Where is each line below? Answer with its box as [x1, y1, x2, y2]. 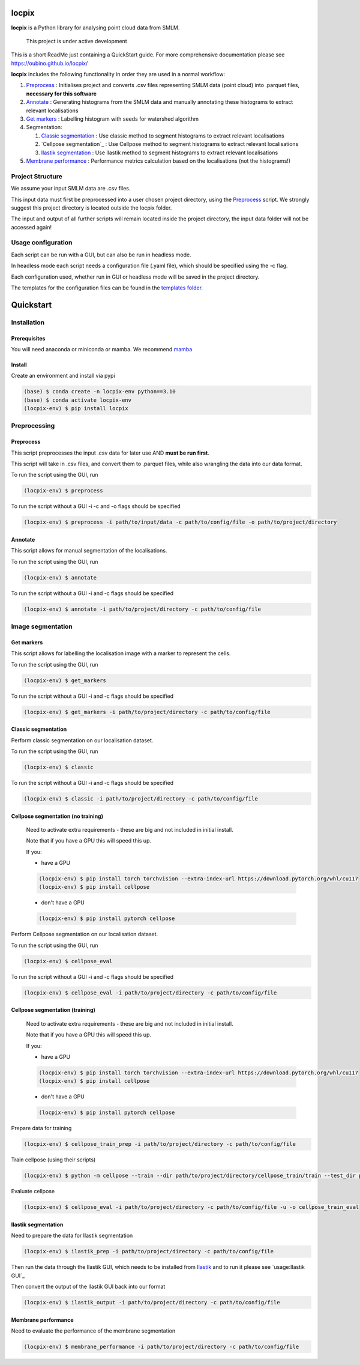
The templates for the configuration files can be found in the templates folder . [11, 284, 203, 291]
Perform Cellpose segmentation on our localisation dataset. [11, 931, 158, 938]
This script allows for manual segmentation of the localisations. [11, 547, 167, 554]
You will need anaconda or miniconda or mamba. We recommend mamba [11, 345, 193, 353]
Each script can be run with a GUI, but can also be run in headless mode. [11, 251, 191, 258]
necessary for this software [26, 90, 97, 97]
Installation [11, 318, 45, 327]
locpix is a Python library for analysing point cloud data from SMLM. [11, 24, 180, 31]
